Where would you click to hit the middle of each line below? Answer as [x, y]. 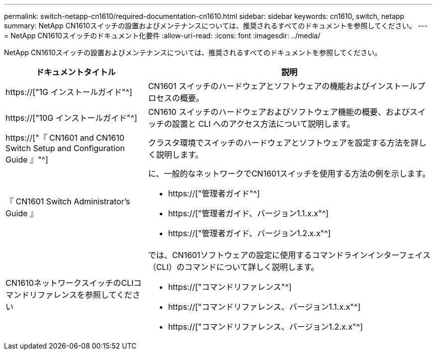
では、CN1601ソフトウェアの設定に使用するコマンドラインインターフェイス [289, 255]
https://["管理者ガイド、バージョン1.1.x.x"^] [248, 213]
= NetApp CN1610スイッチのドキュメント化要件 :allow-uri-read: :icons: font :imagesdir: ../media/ [162, 36]
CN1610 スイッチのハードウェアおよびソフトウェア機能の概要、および [279, 112]
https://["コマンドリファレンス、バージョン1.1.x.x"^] [264, 307]
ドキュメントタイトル [76, 72]
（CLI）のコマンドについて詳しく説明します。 [233, 267]
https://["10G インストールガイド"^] [71, 118]
